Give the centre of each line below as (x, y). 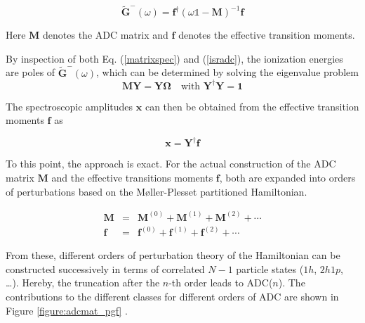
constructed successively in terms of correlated (105, 268)
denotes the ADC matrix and (106, 35)
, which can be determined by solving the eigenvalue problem (227, 72)
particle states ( (270, 268)
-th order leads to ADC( (221, 283)
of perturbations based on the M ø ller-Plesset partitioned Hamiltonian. (157, 191)
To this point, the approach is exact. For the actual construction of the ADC (171, 164)
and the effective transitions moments (132, 177)
